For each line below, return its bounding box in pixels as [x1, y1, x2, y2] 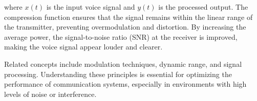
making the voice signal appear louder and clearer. [4, 41, 163, 52]
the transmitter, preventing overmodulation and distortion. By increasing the [4, 21, 246, 32]
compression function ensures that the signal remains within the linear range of [4, 11, 253, 22]
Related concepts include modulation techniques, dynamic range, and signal [4, 58, 242, 69]
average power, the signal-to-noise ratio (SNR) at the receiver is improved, [4, 31, 238, 42]
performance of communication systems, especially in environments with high [4, 79, 247, 89]
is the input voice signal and [46, 2, 135, 12]
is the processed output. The [158, 2, 248, 12]
